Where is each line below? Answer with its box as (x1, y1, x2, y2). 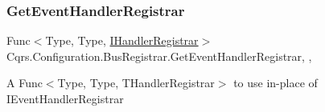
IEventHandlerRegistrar (6, 90, 124, 106)
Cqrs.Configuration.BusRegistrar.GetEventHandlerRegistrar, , (6, 47, 312, 64)
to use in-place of (233, 74, 318, 91)
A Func (6, 74, 43, 91)
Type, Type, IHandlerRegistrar (45, 32, 199, 49)
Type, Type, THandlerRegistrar (57, 74, 215, 91)
